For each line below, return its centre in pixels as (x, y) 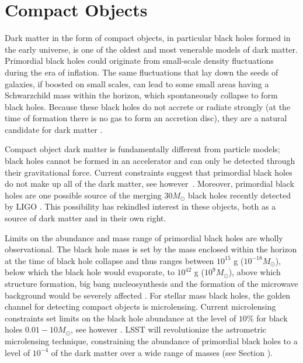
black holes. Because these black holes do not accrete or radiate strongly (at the (148, 106)
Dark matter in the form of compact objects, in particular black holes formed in (148, 38)
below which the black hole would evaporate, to (90, 272)
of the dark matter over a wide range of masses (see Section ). (162, 352)
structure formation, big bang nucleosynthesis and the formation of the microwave (151, 283)
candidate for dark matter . (54, 129)
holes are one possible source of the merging (83, 195)
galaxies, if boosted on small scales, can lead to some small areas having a (137, 83)
